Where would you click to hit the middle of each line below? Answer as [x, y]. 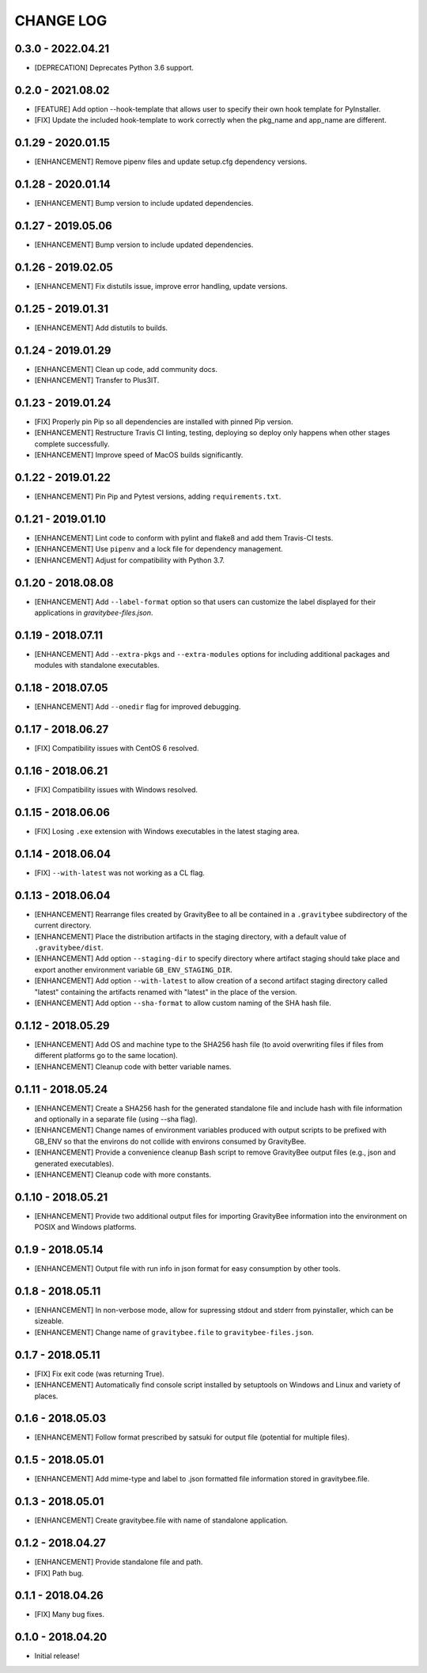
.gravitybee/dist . [69, 948]
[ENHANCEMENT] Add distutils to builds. [101, 328]
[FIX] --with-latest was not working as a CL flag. [120, 873]
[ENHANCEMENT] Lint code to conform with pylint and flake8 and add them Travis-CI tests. [184, 538]
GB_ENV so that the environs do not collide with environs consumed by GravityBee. [170, 1141]
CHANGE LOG [61, 21]
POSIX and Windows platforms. [85, 1227]
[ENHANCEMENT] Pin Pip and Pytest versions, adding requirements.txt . [158, 497]
